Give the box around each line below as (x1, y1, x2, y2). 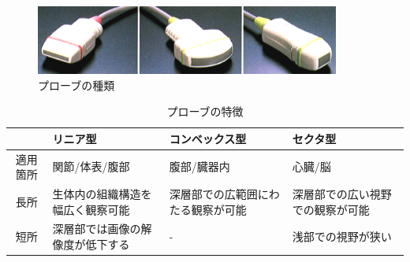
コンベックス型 (169, 130, 247, 146)
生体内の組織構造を (52, 186, 152, 202)
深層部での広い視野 (292, 186, 392, 202)
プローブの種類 (38, 76, 115, 93)
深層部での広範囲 (169, 186, 258, 202)
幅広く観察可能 (52, 201, 130, 217)
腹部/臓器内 (169, 158, 230, 175)
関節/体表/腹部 (52, 158, 130, 175)
